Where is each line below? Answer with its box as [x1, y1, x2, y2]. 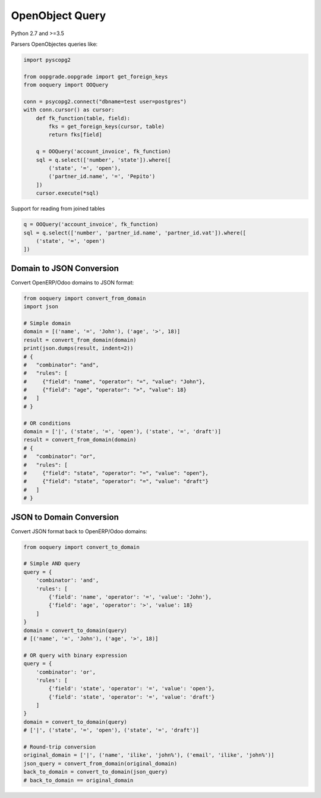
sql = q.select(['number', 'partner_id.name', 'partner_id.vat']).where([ [23, 229, 247, 236]
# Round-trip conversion [23, 744, 96, 750]
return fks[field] [48, 132, 102, 138]
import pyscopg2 [23, 57, 71, 63]
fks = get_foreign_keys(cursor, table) [48, 123, 165, 130]
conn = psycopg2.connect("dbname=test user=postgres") [23, 98, 187, 105]
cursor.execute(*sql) [36, 190, 99, 196]
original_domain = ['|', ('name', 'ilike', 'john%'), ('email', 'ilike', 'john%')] [23, 752, 275, 759]
